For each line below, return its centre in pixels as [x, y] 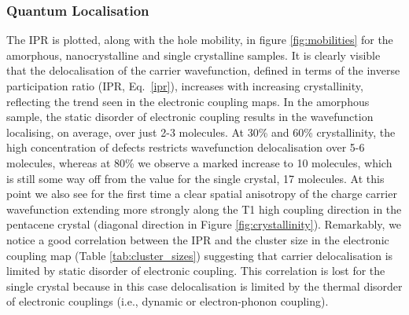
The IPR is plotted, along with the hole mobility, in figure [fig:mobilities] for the [200, 40]
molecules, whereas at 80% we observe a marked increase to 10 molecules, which [199, 162]
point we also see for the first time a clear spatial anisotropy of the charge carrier [202, 194]
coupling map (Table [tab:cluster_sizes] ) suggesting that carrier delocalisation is [200, 255]
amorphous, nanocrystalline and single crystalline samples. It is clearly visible [193, 55]
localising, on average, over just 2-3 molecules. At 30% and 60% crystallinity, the [201, 132]
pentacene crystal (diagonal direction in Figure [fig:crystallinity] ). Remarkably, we [204, 224]
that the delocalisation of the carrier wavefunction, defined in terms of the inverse [203, 70]
